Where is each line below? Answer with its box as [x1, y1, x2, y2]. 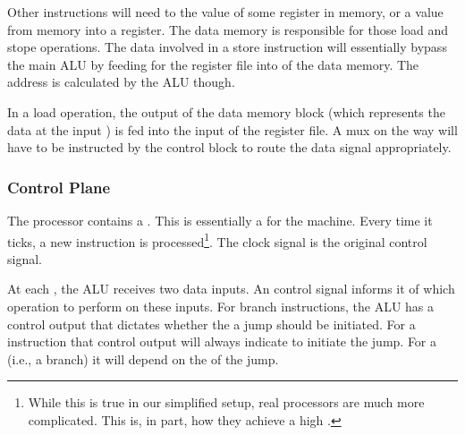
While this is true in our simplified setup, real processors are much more [28, 393, 425, 412]
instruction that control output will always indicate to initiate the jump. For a [7, 332, 437, 351]
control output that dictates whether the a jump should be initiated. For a [7, 314, 416, 333]
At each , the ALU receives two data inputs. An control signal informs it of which [7, 279, 455, 298]
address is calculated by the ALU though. [7, 72, 235, 91]
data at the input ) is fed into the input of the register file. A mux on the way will [7, 120, 458, 139]
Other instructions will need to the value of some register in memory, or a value [7, 3, 444, 21]
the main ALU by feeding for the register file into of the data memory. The [7, 55, 419, 73]
